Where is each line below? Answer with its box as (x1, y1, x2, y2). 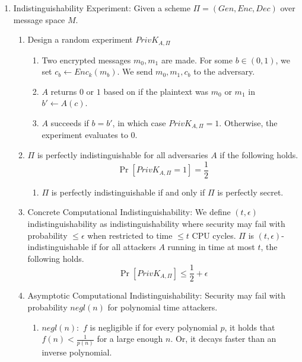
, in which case (112, 117, 166, 129)
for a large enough (97, 332, 163, 345)
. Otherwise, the (219, 117, 278, 129)
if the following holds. (220, 149, 298, 161)
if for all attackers (91, 241, 156, 253)
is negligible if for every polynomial (90, 321, 218, 333)
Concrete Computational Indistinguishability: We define (27, 206, 231, 218)
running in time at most (167, 241, 255, 253)
